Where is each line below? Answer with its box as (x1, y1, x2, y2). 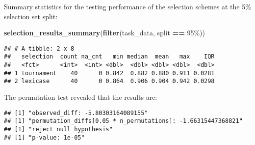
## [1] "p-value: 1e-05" (4, 134, 85, 141)
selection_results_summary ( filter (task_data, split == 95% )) (4, 28, 205, 38)
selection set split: (4, 11, 58, 21)
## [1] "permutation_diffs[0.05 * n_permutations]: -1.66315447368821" (4, 117, 243, 125)
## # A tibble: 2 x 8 (4, 45, 75, 52)
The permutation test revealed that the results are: (4, 92, 157, 102)
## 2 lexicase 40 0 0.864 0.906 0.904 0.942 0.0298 (4, 78, 215, 85)
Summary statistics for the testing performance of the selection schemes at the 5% (4, 1, 251, 11)
